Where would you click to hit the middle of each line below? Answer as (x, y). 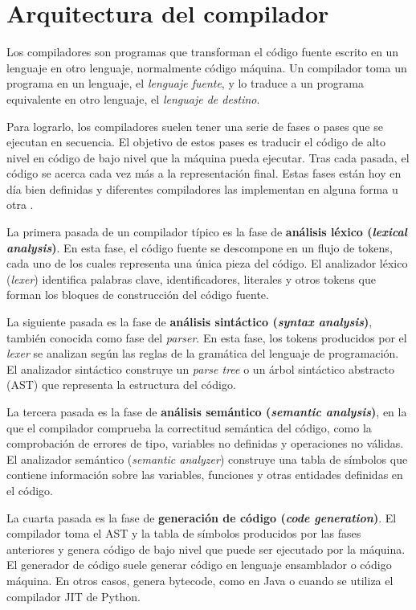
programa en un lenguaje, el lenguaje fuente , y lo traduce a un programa (185, 83)
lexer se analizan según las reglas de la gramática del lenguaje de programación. (203, 353)
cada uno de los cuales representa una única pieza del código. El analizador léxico (207, 263)
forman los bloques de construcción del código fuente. (138, 295)
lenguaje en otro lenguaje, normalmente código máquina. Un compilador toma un (207, 67)
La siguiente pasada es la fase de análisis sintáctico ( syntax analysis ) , (190, 322)
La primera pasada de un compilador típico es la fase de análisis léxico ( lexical (207, 232)
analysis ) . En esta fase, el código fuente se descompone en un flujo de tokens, (200, 247)
